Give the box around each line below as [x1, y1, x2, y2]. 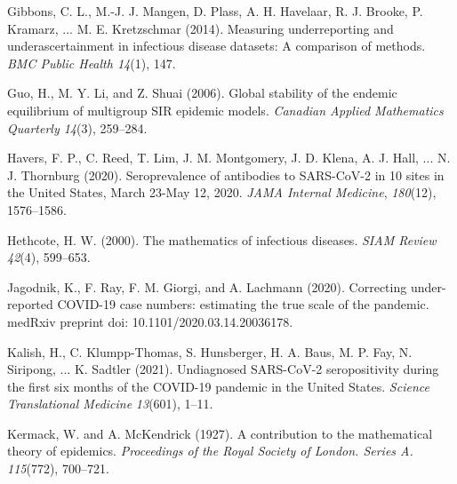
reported [7, 295, 53, 313]
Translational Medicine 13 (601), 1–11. [7, 394, 213, 413]
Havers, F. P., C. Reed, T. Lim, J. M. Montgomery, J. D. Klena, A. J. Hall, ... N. [7, 148, 451, 167]
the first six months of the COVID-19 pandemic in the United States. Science [7, 377, 429, 395]
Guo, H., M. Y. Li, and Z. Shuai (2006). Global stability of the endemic [7, 83, 397, 102]
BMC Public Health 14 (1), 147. [7, 53, 176, 72]
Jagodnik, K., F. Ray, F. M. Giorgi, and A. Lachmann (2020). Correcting [7, 277, 407, 296]
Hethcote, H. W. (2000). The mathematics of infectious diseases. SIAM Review [7, 230, 437, 249]
